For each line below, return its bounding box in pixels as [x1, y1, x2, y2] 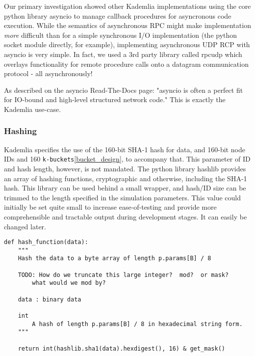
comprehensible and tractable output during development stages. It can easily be [4, 211, 247, 221]
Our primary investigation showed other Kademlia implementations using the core [4, 1, 251, 11]
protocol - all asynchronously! [4, 68, 93, 79]
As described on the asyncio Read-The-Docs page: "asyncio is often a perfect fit [4, 84, 243, 95]
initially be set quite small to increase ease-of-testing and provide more [4, 202, 217, 212]
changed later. [4, 221, 46, 231]
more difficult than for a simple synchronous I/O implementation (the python [4, 29, 237, 40]
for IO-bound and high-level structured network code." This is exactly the [4, 94, 226, 105]
